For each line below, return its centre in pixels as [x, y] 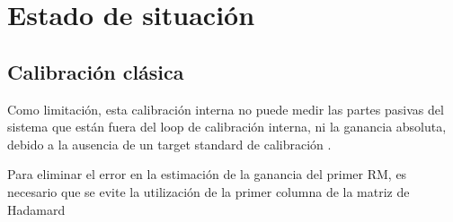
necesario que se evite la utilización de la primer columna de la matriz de [209, 191]
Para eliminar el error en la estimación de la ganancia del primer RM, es [207, 174]
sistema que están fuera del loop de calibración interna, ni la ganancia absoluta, [227, 127]
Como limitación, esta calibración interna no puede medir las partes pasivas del [226, 109]
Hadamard [36, 209]
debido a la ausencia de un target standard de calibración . [169, 144]
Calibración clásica [96, 71]
